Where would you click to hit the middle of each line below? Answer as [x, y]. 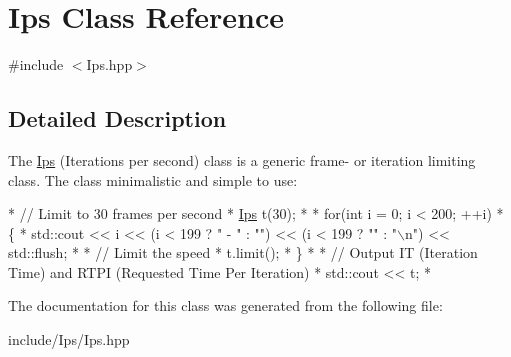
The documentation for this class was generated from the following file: [225, 305]
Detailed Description [117, 118]
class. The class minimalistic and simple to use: [153, 179]
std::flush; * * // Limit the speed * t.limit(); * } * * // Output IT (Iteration [243, 252]
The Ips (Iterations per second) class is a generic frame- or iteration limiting [242, 159]
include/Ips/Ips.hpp [69, 339]
